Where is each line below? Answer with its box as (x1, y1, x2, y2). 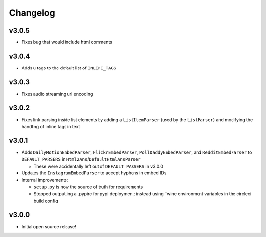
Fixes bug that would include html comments (21, 39, 113, 45)
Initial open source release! (21, 223, 76, 229)
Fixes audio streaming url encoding (21, 91, 93, 97)
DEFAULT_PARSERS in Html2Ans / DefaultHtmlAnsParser (21, 156, 141, 162)
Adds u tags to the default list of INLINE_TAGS (21, 65, 117, 71)
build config (33, 198, 58, 203)
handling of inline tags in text (21, 124, 80, 130)
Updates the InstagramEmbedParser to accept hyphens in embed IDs (21, 170, 166, 176)
